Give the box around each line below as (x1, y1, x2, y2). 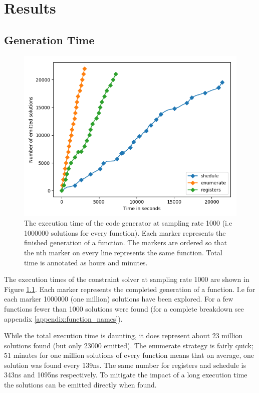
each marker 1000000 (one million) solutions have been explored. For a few (4, 293, 233, 304)
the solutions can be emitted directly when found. (4, 379, 157, 390)
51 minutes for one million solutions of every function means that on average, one (4, 350, 254, 360)
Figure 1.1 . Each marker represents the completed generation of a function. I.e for (4, 283, 255, 294)
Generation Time (4, 32, 95, 47)
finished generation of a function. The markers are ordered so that (24, 237, 227, 248)
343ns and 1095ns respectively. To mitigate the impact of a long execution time (4, 369, 247, 380)
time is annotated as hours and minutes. (24, 257, 148, 267)
